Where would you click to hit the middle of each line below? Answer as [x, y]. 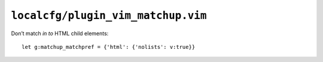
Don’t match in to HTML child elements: [60, 33]
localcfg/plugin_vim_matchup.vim [109, 15]
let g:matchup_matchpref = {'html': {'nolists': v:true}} [109, 47]
